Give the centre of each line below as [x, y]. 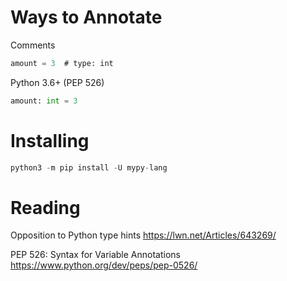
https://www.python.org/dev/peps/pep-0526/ [104, 265]
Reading [45, 207]
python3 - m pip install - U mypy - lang [89, 167]
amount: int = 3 [44, 101]
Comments [33, 45]
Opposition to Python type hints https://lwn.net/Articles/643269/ [143, 235]
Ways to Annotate [86, 17]
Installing [50, 140]
